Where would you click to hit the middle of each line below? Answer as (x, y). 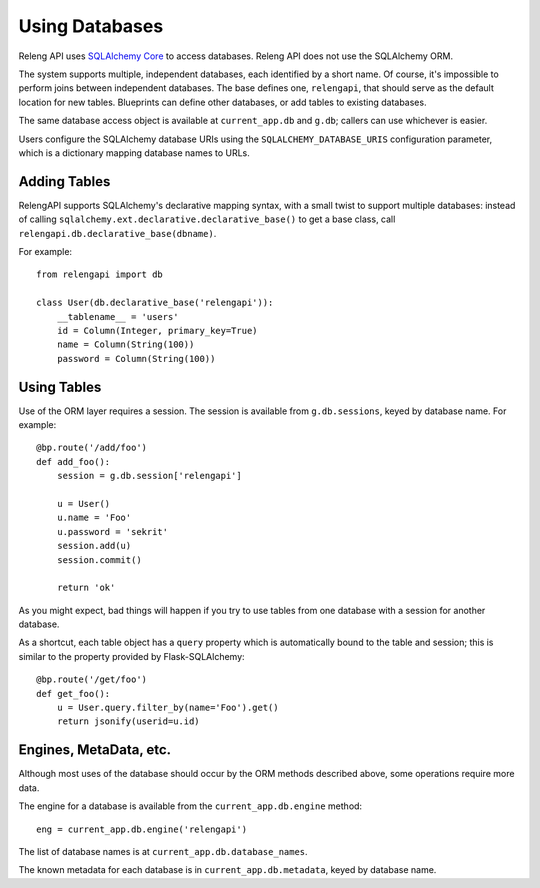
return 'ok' (86, 588)
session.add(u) (94, 546)
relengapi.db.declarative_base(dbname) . (117, 233)
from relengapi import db (100, 274)
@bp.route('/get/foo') (92, 679)
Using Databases (91, 26)
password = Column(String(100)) (136, 358)
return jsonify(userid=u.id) (128, 721)
